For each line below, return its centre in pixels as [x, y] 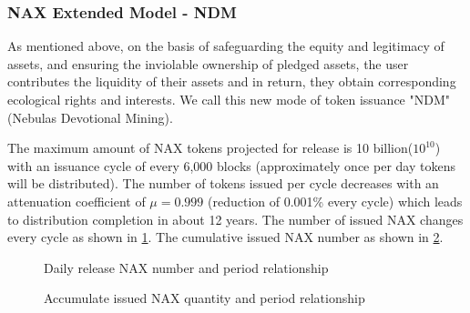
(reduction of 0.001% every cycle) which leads [335, 201]
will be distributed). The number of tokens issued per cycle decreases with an [223, 183]
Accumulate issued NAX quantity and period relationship [204, 298]
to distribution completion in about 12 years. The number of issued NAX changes [235, 219]
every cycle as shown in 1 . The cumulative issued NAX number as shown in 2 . [225, 237]
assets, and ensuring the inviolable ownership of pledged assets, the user [208, 63]
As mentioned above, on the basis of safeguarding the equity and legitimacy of [226, 46]
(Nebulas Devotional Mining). [90, 117]
